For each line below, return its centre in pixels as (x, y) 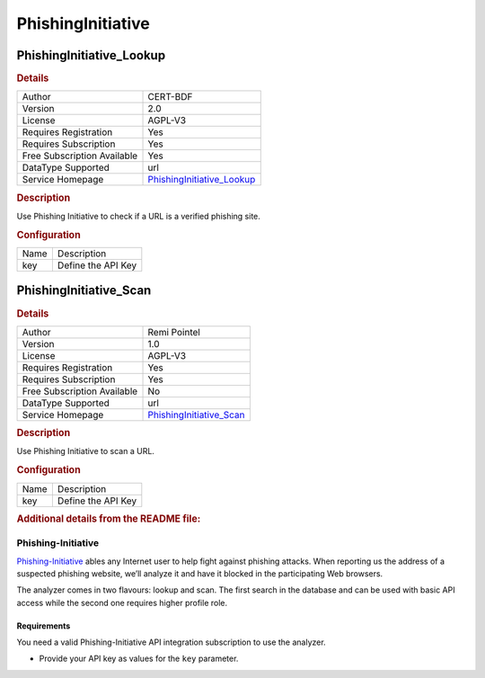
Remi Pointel (174, 332)
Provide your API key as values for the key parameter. (139, 659)
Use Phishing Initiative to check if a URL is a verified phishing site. (138, 216)
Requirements (44, 626)
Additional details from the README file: (109, 519)
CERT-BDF (170, 97)
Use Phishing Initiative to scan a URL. (85, 451)
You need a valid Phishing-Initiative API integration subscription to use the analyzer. (172, 642)
